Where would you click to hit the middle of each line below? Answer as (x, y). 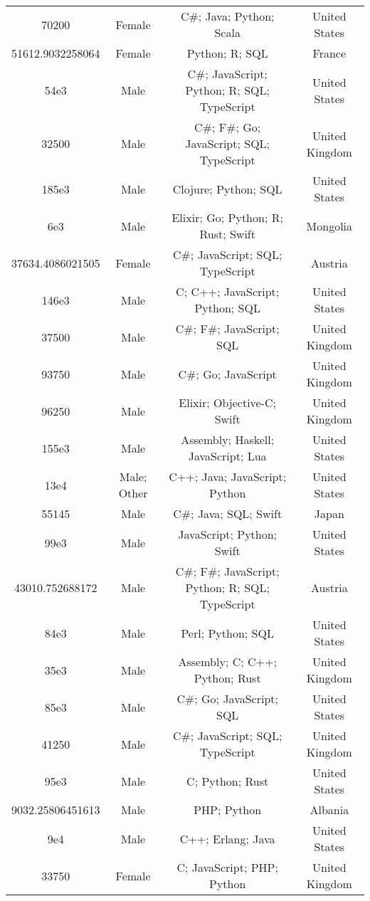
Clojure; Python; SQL (227, 189)
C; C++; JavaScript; (228, 291)
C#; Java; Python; (227, 16)
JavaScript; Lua (227, 456)
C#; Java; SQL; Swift (228, 513)
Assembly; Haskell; (228, 439)
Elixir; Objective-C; (228, 402)
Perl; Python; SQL (227, 633)
